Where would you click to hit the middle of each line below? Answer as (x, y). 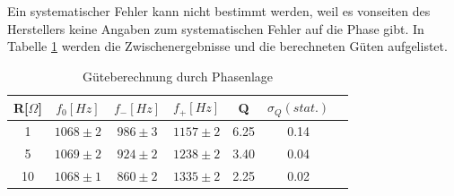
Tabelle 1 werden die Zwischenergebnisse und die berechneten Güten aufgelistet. (227, 46)
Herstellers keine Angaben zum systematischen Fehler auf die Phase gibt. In (216, 28)
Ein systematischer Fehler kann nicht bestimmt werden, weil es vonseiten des (219, 11)
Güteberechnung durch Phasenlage (178, 76)
